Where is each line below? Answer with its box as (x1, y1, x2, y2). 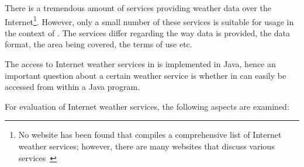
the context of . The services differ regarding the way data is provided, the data (5, 26, 291, 39)
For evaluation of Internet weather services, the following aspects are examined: (5, 100, 289, 112)
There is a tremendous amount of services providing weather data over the (5, 2, 271, 13)
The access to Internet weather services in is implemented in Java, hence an (5, 58, 276, 70)
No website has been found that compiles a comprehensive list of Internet (18, 128, 282, 141)
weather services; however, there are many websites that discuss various (18, 140, 275, 152)
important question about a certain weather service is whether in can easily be (5, 69, 286, 81)
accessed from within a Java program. (5, 81, 140, 93)
